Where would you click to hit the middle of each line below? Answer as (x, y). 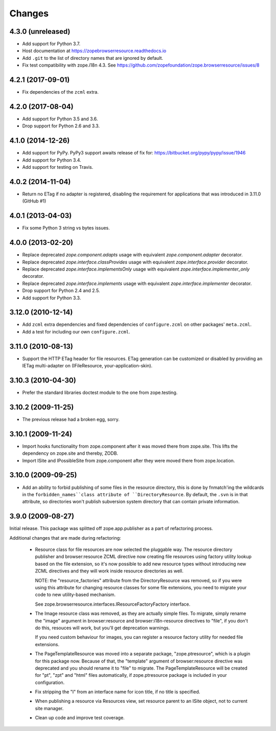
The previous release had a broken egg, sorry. (71, 419)
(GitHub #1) (34, 201)
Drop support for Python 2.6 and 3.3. (61, 126)
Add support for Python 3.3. (52, 298)
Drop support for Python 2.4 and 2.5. (61, 291)
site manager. (49, 708)
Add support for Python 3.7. (51, 44)
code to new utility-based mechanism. (75, 595)
